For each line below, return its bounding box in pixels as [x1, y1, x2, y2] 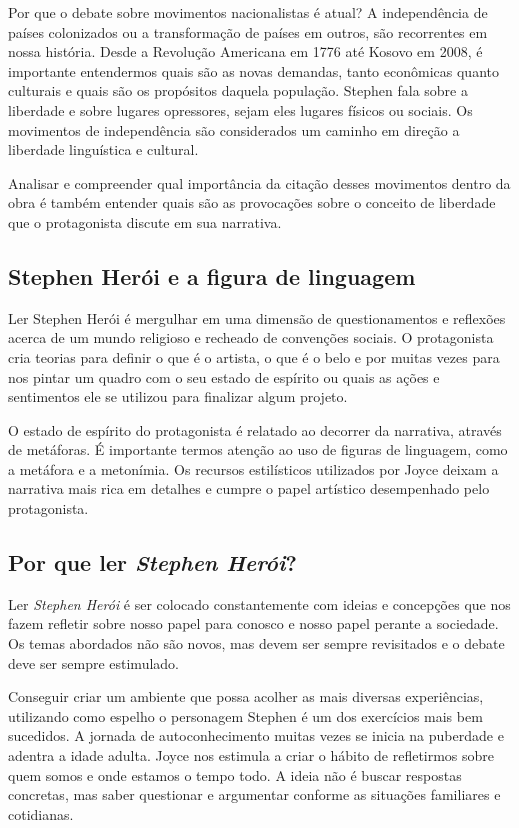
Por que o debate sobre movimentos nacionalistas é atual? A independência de [8, 2, 488, 22]
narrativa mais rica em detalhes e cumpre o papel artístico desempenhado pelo [8, 478, 490, 499]
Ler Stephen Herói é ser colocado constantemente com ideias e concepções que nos [8, 593, 511, 614]
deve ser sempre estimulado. [8, 652, 179, 673]
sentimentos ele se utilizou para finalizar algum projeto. [8, 386, 348, 407]
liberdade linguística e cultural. [8, 139, 199, 160]
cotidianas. [8, 803, 74, 824]
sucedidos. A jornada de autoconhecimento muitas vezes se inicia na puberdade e [8, 725, 504, 746]
